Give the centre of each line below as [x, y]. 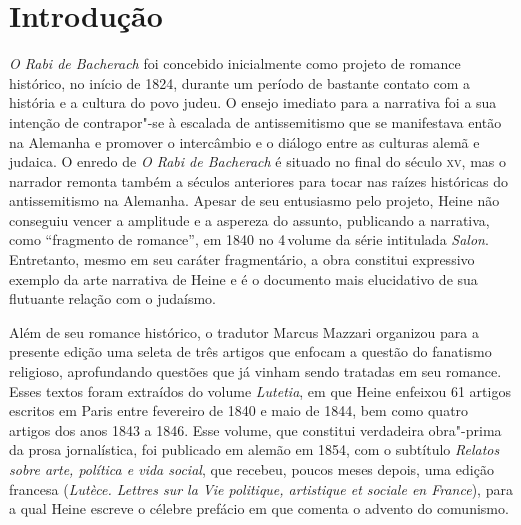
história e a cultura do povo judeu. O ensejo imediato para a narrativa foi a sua [253, 102]
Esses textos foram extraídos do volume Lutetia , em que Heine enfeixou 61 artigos [260, 390]
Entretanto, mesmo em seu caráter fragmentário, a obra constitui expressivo [242, 259]
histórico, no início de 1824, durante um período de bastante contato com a [240, 82]
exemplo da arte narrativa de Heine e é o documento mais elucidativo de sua [243, 278]
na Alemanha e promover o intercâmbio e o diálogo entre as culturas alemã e [244, 141]
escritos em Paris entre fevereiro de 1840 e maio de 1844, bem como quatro [239, 410]
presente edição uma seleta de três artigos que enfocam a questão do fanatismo [250, 351]
